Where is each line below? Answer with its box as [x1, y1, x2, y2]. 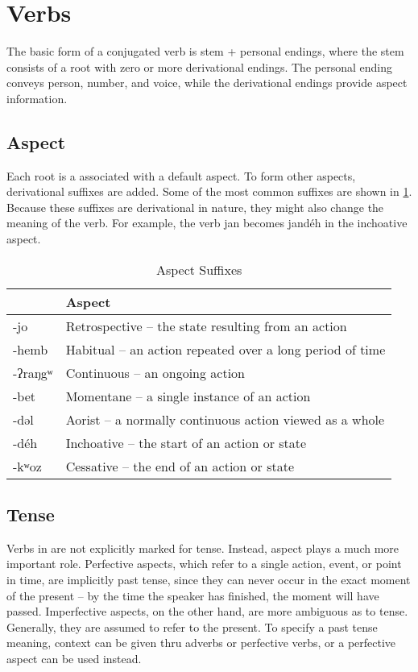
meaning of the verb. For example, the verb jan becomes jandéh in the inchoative [6, 214, 408, 231]
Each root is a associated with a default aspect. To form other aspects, [6, 167, 356, 184]
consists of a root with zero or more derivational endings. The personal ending [6, 58, 392, 75]
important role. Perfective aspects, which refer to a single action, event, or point [6, 555, 402, 572]
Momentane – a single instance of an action [65, 386, 311, 405]
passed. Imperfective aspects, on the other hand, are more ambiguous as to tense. [6, 603, 408, 620]
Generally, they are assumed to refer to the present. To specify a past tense [6, 618, 378, 635]
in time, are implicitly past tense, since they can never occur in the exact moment [6, 571, 411, 588]
